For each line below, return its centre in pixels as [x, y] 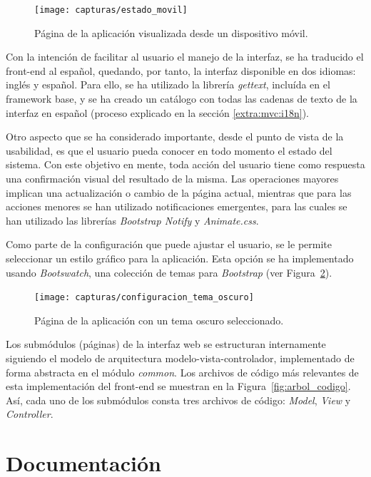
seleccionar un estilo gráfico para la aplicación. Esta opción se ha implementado [180, 258]
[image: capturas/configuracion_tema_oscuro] [144, 298]
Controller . [30, 414]
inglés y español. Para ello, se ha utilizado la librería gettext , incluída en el [168, 84]
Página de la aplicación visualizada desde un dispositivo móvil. [171, 32]
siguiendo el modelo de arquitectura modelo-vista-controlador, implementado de [180, 358]
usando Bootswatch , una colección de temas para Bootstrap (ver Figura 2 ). [169, 272]
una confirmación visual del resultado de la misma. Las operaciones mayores [172, 178]
